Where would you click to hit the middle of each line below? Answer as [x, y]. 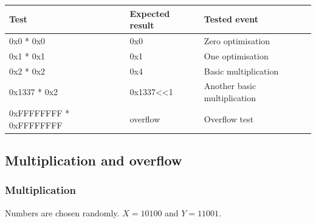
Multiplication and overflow [94, 160]
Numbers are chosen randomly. [62, 212]
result [142, 25]
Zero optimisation [237, 40]
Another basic [230, 86]
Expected [150, 13]
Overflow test [229, 118]
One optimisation [236, 55]
